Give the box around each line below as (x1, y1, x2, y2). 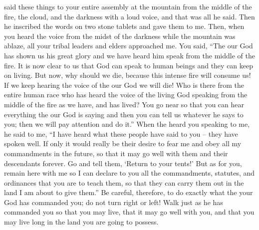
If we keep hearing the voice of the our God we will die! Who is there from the (4, 79, 244, 90)
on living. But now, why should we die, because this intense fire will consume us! (4, 70, 251, 80)
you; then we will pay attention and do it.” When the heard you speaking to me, (4, 119, 250, 129)
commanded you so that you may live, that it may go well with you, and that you (4, 207, 255, 217)
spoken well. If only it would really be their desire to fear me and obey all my (4, 138, 242, 149)
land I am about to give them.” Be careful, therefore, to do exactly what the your (4, 187, 253, 198)
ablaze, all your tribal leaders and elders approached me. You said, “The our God (4, 40, 253, 51)
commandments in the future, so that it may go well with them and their (4, 148, 228, 158)
